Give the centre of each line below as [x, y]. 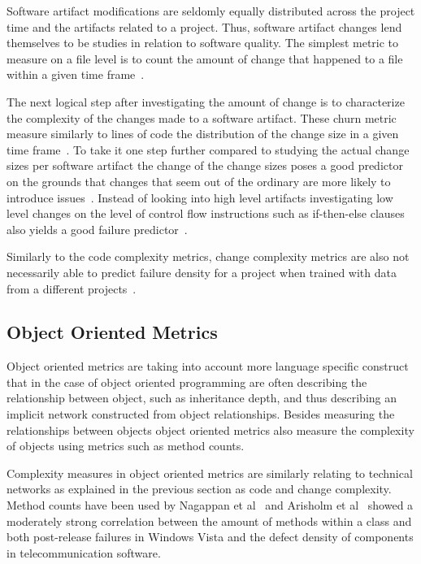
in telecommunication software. [84, 552]
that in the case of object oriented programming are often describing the [187, 382]
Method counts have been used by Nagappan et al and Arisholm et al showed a [210, 505]
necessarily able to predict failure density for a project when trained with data [202, 272]
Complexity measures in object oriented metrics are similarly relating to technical [210, 473]
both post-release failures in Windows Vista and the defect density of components [210, 537]
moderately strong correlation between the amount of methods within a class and [209, 521]
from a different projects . [72, 288]
